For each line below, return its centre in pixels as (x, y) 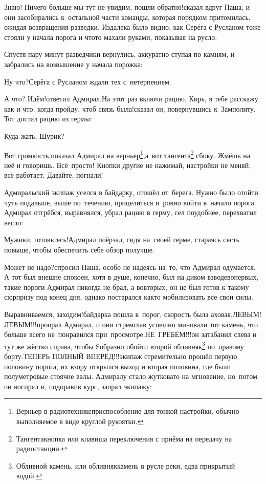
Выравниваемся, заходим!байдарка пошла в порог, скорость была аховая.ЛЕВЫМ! (133, 314)
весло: (14, 222)
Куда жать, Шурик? (35, 135)
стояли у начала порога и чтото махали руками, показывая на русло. (111, 37)
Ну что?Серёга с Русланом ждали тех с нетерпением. (88, 81)
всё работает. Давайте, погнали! (54, 175)
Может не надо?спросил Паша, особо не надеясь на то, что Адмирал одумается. (130, 267)
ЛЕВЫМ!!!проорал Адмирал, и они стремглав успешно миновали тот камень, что (131, 324)
